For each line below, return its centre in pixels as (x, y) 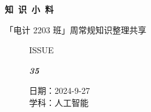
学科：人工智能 (59, 102)
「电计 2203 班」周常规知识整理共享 (76, 29)
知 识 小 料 (29, 9)
